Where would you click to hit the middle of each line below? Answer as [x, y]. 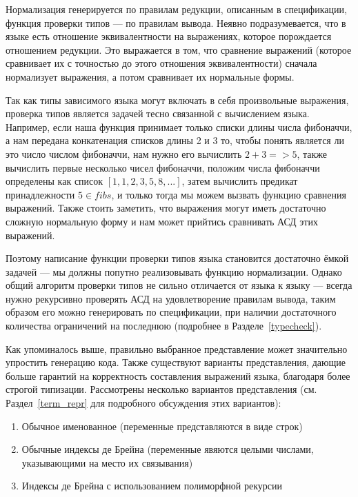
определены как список [54, 181]
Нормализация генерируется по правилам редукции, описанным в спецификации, [176, 9]
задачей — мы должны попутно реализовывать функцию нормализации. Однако [174, 271]
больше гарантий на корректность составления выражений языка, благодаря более [178, 375]
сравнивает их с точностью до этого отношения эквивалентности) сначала [161, 63]
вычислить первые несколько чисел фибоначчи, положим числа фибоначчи [163, 167]
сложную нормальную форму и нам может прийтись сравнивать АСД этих [162, 221]
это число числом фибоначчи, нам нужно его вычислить [124, 153]
